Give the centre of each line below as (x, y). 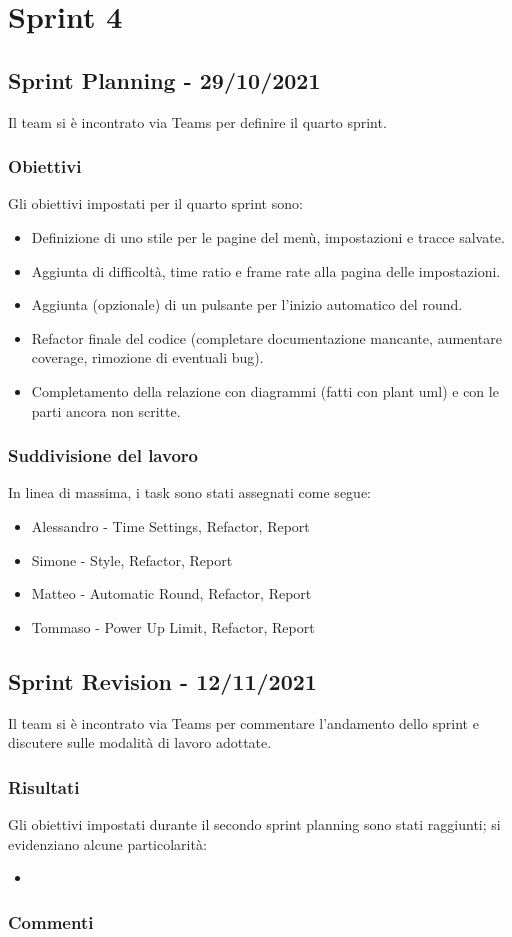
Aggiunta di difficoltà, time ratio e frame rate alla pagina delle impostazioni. (266, 270)
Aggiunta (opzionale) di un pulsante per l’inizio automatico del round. (247, 304)
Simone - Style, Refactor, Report (132, 559)
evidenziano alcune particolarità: (107, 843)
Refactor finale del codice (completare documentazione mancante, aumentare (266, 337)
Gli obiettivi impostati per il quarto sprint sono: (155, 203)
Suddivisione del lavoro (103, 455)
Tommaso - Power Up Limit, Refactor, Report (173, 626)
